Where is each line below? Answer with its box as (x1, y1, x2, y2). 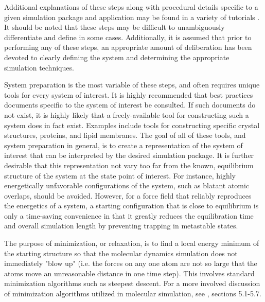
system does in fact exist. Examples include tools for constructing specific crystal (4, 119, 260, 130)
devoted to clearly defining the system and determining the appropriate (4, 51, 229, 62)
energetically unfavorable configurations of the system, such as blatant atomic (4, 180, 250, 191)
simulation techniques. (4, 62, 74, 73)
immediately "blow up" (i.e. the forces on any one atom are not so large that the (4, 258, 257, 269)
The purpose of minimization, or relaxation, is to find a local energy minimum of (4, 238, 259, 248)
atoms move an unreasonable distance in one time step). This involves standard (4, 268, 255, 278)
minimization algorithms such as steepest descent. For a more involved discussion (4, 278, 260, 289)
